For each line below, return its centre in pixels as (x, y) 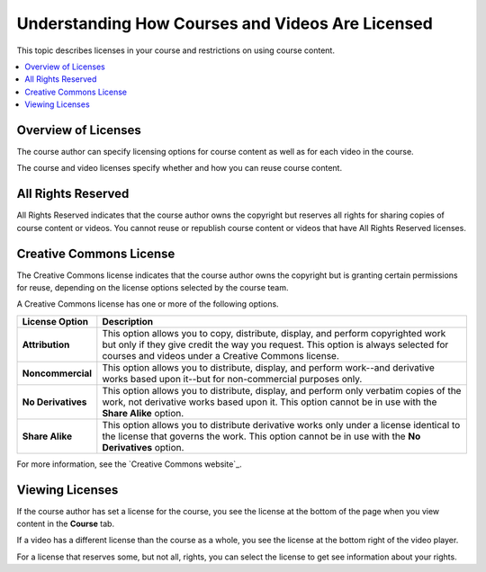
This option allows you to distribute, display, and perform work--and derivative (269, 367)
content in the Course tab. (66, 524)
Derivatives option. (143, 447)
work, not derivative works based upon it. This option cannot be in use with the (270, 402)
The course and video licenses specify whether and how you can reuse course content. (179, 168)
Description (128, 321)
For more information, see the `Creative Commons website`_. (129, 464)
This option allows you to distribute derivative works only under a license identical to (281, 425)
